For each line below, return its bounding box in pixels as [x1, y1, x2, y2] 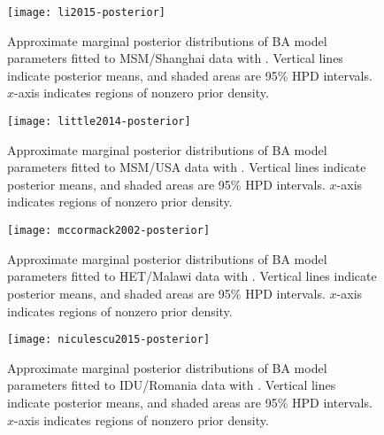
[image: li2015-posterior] [7, 6, 165, 19]
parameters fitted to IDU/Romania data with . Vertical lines [7, 376, 336, 394]
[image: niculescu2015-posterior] [7, 333, 211, 346]
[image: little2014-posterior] [7, 115, 191, 128]
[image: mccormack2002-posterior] [7, 224, 211, 237]
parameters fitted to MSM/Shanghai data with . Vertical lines [7, 49, 343, 67]
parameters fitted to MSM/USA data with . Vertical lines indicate [7, 158, 366, 176]
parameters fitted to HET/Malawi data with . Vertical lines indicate [7, 267, 377, 285]
